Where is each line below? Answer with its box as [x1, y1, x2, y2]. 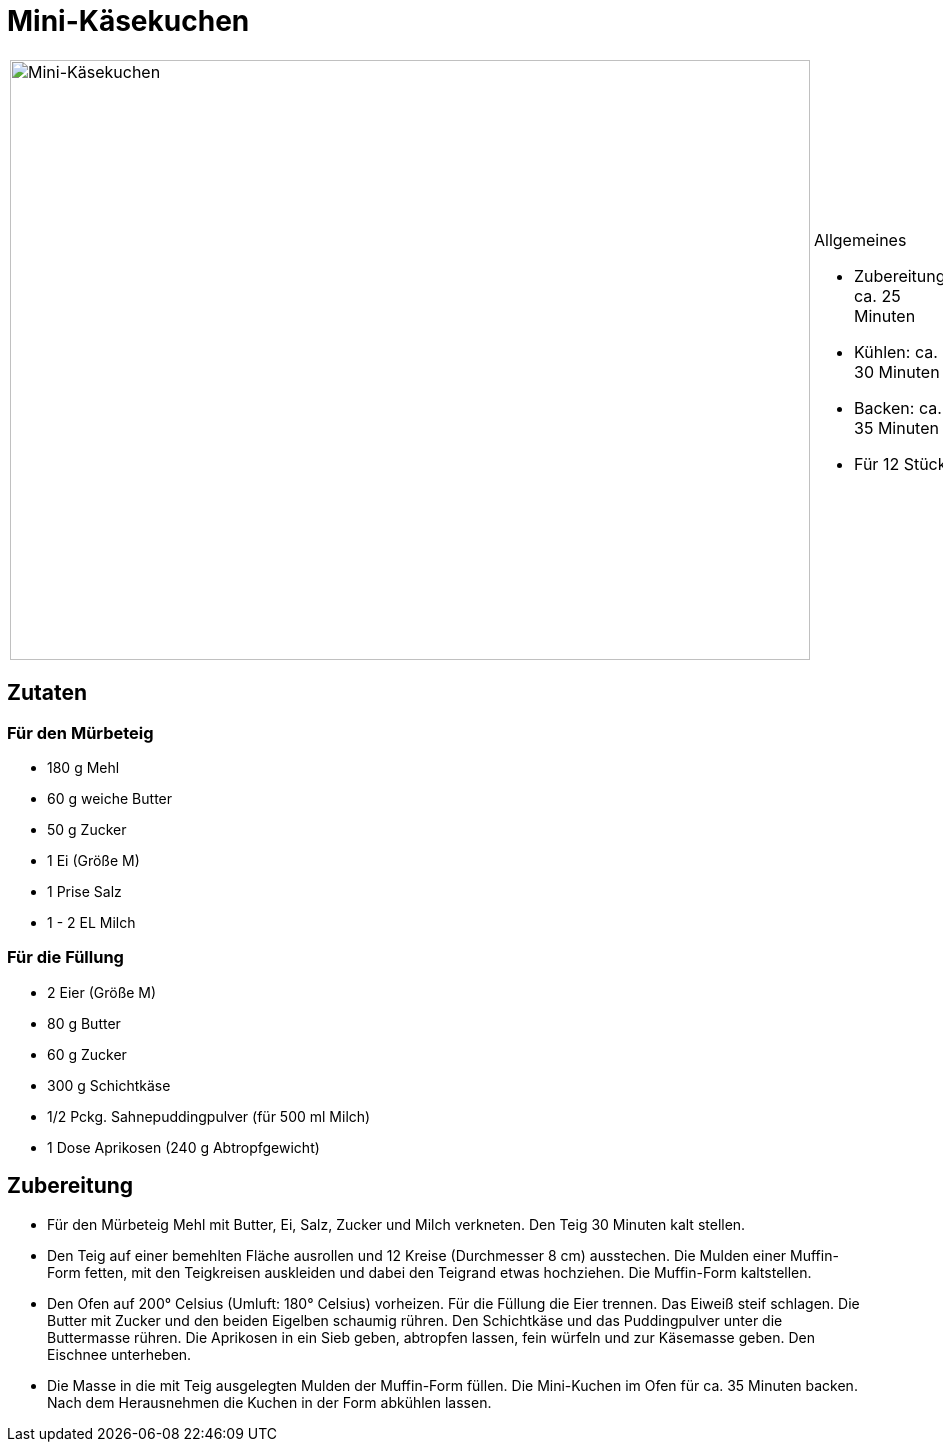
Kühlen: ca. [854, 341, 938, 362]
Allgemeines [814, 229, 907, 250]
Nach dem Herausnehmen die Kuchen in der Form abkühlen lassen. [47, 1393, 492, 1411]
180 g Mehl [47, 758, 120, 776]
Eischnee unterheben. [47, 1345, 192, 1363]
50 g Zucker [47, 820, 127, 838]
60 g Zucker [47, 1045, 127, 1063]
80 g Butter [47, 1014, 121, 1032]
